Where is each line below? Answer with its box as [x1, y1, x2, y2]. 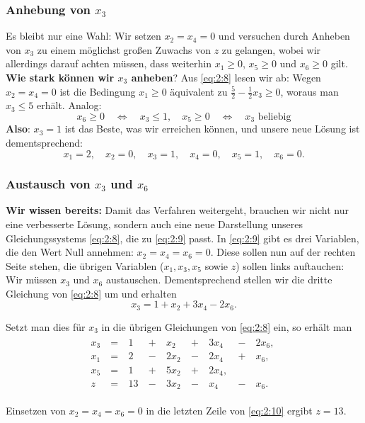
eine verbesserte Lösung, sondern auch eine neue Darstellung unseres [6, 216, 303, 231]
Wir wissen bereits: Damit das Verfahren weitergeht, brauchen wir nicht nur [6, 203, 349, 218]
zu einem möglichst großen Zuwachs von [37, 42, 211, 57]
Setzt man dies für [6, 319, 86, 334]
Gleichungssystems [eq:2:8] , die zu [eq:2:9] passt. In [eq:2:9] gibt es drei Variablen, [6, 230, 359, 245]
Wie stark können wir [6, 70, 115, 84]
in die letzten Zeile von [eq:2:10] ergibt [146, 402, 313, 417]
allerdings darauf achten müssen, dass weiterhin [6, 56, 212, 71]
